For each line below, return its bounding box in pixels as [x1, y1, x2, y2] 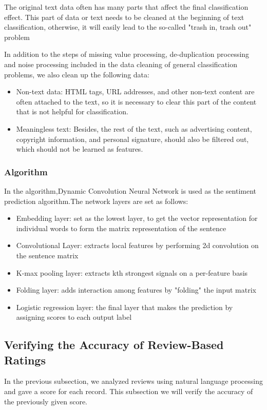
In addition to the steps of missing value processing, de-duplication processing [4, 49, 250, 59]
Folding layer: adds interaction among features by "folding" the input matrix [16, 284, 257, 295]
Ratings [4, 352, 46, 367]
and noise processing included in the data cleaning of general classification [4, 58, 237, 69]
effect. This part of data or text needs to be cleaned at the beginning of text [4, 11, 244, 22]
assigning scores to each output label [16, 312, 132, 322]
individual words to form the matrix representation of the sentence [16, 222, 226, 233]
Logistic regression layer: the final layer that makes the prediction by [16, 301, 233, 312]
